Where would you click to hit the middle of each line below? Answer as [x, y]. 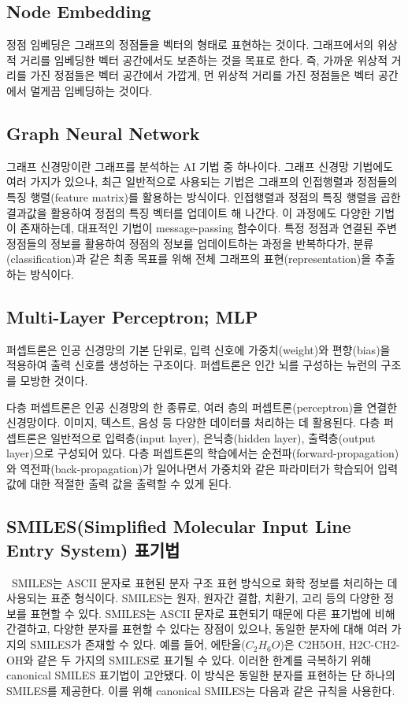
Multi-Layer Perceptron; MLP [132, 316]
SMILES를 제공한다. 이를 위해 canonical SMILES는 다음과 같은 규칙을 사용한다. [201, 690]
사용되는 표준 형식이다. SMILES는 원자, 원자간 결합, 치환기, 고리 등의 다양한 [193, 598]
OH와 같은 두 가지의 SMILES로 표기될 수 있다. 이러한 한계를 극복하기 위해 [189, 659]
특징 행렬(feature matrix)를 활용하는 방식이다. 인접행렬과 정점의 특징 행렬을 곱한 [204, 196]
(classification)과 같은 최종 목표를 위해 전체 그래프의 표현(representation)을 [189, 259]
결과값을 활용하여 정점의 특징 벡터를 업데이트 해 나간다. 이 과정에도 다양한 [189, 212]
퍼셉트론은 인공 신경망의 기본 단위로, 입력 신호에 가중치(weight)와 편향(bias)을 [198, 349]
